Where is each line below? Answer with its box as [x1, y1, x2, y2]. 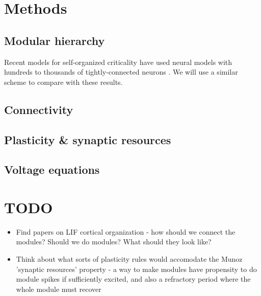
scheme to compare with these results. [4, 76, 123, 87]
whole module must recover [16, 283, 101, 294]
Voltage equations [4, 162, 100, 177]
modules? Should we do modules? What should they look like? [16, 236, 212, 247]
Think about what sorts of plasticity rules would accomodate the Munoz [16, 254, 243, 264]
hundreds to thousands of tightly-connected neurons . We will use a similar [4, 66, 238, 77]
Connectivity [4, 101, 73, 117]
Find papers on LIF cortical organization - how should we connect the [16, 226, 236, 237]
